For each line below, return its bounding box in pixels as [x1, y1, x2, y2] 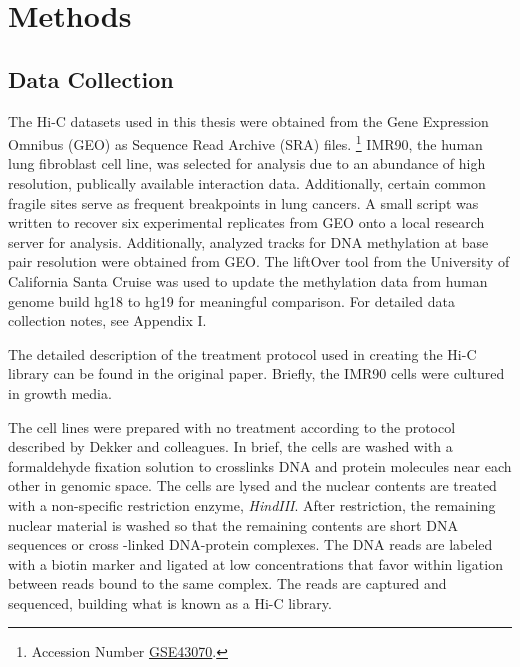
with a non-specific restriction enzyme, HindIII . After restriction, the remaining [8, 494, 496, 515]
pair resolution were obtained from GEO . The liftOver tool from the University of [8, 251, 510, 272]
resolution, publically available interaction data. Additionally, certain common [8, 173, 486, 194]
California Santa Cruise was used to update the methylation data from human [8, 270, 488, 291]
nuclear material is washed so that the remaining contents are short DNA [8, 514, 458, 535]
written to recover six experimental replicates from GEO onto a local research [8, 212, 485, 233]
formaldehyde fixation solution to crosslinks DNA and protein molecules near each [8, 455, 512, 476]
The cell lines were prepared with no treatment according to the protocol [8, 416, 456, 437]
